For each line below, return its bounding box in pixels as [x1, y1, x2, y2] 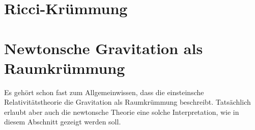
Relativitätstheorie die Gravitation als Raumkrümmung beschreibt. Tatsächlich [4, 97, 251, 107]
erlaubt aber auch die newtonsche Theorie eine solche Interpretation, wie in [4, 106, 239, 117]
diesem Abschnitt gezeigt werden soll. [4, 116, 121, 127]
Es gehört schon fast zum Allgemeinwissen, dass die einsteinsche [4, 86, 204, 97]
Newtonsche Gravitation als [4, 37, 203, 58]
